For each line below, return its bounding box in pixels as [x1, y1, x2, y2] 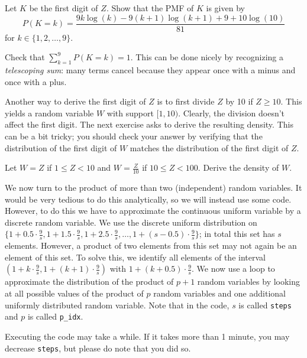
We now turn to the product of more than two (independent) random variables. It [5, 181, 302, 194]
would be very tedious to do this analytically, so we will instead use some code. [5, 193, 292, 205]
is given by [206, 2, 245, 14]
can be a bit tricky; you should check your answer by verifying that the [5, 130, 263, 142]
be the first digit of [29, 2, 98, 14]
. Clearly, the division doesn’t [178, 106, 285, 119]
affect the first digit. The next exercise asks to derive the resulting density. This [5, 118, 293, 131]
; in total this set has [199, 227, 275, 240]
